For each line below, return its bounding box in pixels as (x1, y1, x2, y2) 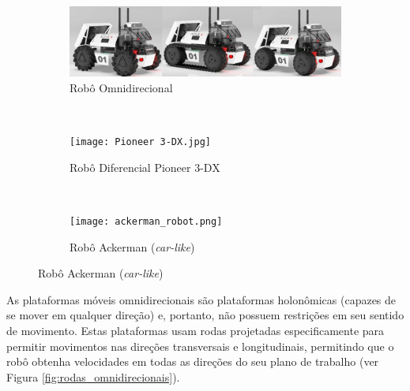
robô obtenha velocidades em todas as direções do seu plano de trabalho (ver (6, 353, 379, 370)
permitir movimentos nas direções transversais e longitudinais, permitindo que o (6, 337, 394, 354)
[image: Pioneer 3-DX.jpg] (70, 136, 211, 148)
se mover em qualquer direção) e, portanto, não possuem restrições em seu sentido (6, 307, 404, 323)
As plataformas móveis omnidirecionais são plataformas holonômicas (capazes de (6, 291, 397, 307)
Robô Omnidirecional (70, 79, 173, 95)
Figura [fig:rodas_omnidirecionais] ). (6, 368, 180, 385)
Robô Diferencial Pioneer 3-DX (70, 158, 220, 175)
